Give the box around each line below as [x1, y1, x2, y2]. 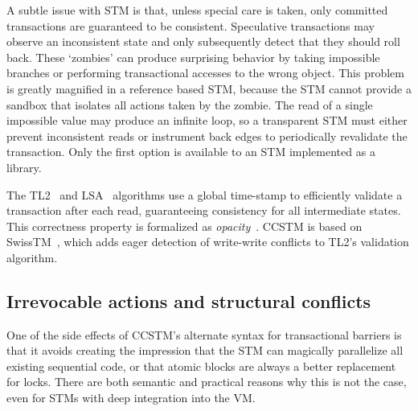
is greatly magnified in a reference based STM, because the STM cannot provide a [6, 80, 412, 97]
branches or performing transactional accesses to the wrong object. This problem [6, 64, 404, 81]
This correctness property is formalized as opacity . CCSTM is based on [6, 217, 363, 234]
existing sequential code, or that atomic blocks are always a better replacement [6, 357, 396, 374]
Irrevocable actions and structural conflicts [6, 288, 371, 313]
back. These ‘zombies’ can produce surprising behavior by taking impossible [6, 48, 380, 65]
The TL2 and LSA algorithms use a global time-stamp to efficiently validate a [6, 186, 403, 203]
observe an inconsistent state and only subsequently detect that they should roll [6, 33, 400, 50]
